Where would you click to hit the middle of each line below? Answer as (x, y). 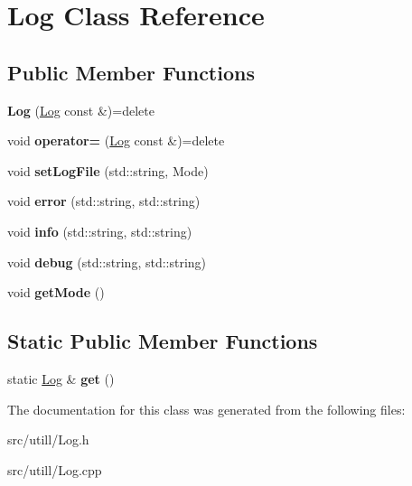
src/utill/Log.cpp (55, 469)
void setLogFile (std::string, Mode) (108, 170)
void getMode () (56, 292)
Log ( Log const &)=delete (81, 110)
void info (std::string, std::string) (100, 231)
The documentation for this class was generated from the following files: (206, 409)
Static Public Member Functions (163, 341)
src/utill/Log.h (48, 439)
